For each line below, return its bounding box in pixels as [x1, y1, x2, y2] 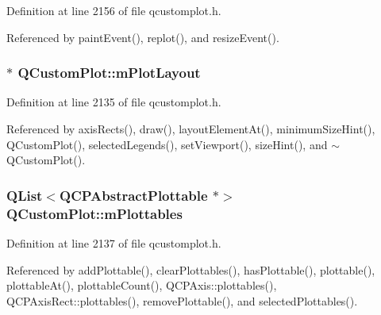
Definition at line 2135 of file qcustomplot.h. [6, 94, 221, 110]
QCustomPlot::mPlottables [6, 203, 183, 223]
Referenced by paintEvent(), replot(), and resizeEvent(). [6, 29, 279, 45]
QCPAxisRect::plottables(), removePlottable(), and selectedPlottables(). [6, 292, 358, 309]
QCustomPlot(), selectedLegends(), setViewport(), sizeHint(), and [6, 136, 328, 152]
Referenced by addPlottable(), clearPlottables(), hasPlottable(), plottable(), [6, 261, 375, 278]
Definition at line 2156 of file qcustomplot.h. [6, 2, 221, 18]
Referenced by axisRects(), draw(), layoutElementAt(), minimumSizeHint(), [6, 121, 375, 136]
